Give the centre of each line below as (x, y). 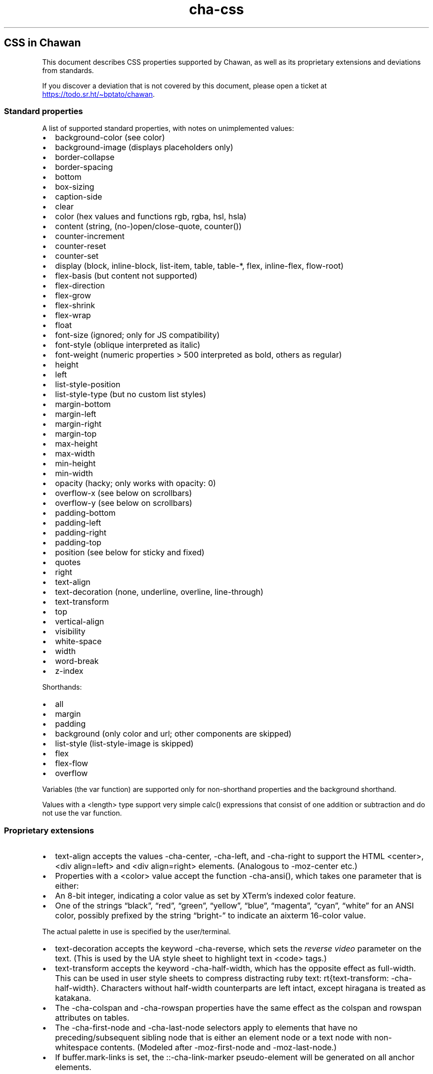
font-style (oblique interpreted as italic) (128, 345)
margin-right (78, 424)
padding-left (78, 523)
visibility (70, 632)
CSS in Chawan (43, 43)
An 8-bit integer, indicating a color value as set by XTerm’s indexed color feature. (205, 896)
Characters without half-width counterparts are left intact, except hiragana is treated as (263, 988)
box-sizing (75, 187)
